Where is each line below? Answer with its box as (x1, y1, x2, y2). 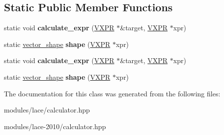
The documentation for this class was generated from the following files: (4, 88, 221, 98)
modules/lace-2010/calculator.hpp (4, 121, 106, 131)
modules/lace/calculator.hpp (4, 105, 90, 115)
